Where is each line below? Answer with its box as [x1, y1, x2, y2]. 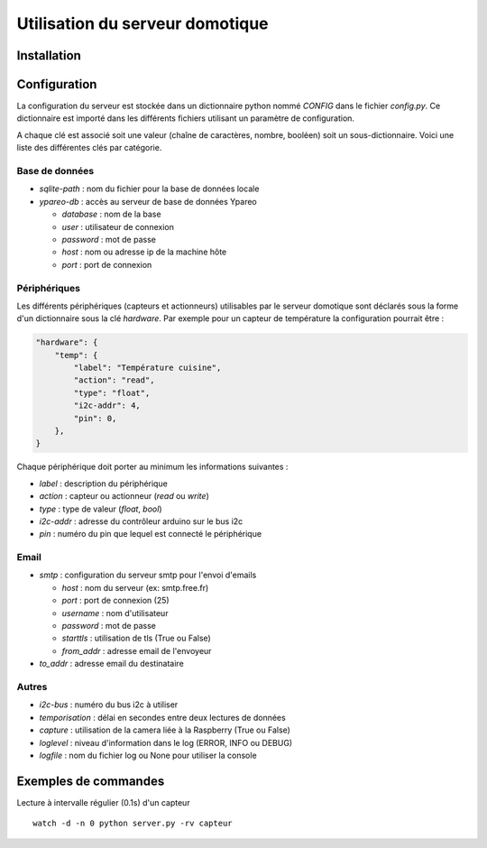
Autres [16, 680, 48, 693]
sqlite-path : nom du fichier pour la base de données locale [39, 183, 260, 194]
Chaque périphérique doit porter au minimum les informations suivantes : [16, 461, 289, 473]
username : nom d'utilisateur [61, 607, 169, 618]
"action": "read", [73, 375, 155, 385]
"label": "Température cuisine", [73, 363, 222, 373]
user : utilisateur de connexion [61, 221, 175, 232]
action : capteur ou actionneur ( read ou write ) [39, 491, 209, 502]
